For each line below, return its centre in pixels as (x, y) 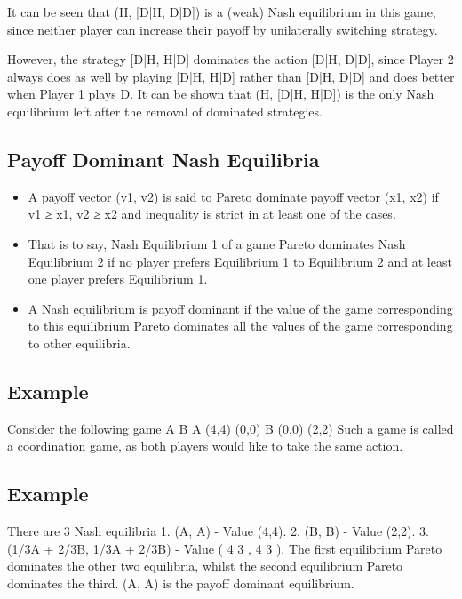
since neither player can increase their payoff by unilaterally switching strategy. (223, 29)
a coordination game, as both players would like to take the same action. (205, 446)
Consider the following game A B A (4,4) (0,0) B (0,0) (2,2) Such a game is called (231, 428)
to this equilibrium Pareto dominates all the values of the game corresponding (240, 326)
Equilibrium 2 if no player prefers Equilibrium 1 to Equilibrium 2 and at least (240, 261)
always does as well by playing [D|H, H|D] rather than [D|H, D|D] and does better (231, 76)
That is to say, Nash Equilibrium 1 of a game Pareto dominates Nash (217, 243)
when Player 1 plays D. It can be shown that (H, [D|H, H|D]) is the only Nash (221, 94)
